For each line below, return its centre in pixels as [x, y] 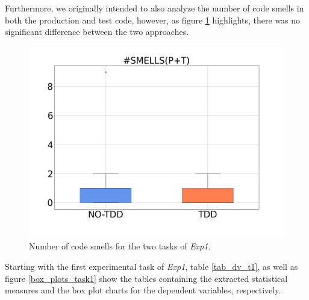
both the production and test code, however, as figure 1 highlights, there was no [153, 20]
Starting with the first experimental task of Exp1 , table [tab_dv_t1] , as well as [151, 266]
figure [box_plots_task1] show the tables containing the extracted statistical [146, 278]
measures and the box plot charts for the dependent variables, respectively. [143, 290]
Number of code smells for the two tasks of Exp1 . [120, 246]
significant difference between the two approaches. [97, 32]
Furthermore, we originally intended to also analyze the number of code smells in [154, 8]
